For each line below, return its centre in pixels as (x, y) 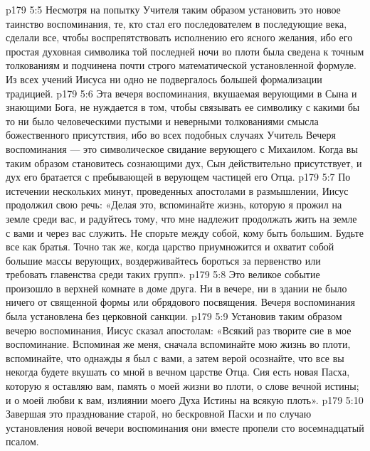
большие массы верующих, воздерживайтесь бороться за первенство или (163, 260)
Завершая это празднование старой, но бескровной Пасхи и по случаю (159, 414)
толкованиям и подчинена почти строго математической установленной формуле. (181, 65)
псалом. (22, 441)
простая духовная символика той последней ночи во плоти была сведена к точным (185, 51)
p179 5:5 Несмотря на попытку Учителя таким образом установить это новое (173, 9)
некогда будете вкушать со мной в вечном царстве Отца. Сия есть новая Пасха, (178, 372)
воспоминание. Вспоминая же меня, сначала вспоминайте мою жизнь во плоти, (178, 344)
